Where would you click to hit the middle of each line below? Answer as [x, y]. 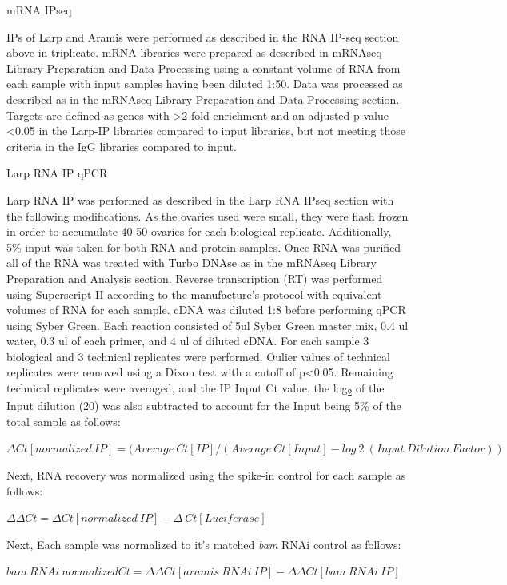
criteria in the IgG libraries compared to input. [122, 146]
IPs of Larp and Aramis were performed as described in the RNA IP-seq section [203, 36]
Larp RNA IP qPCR [57, 173]
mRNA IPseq [39, 10]
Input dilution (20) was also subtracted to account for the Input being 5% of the [204, 406]
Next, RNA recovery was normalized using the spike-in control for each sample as [206, 474]
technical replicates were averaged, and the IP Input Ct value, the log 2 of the [196, 389]
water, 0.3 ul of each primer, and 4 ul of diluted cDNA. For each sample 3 [188, 341]
